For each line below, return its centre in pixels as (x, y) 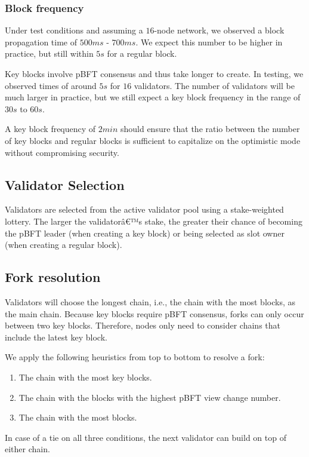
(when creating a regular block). (64, 245)
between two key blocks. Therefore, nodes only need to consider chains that (143, 325)
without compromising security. (62, 152)
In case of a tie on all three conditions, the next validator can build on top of (146, 437)
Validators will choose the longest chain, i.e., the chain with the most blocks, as (150, 301)
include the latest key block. (56, 337)
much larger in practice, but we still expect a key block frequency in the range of (153, 97)
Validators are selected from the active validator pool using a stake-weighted (144, 209)
